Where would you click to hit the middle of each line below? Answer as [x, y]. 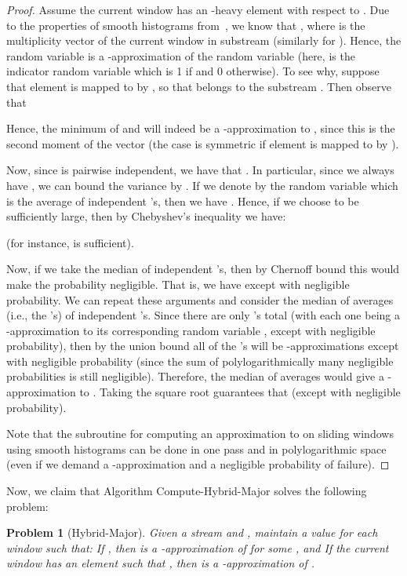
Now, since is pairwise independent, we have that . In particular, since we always [200, 170]
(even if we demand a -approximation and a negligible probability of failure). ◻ [198, 464]
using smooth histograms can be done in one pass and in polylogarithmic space [196, 448]
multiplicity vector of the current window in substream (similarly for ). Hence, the [204, 40]
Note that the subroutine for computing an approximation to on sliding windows [200, 434]
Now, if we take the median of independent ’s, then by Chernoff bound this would [203, 269]
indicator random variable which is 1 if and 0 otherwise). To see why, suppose [193, 71]
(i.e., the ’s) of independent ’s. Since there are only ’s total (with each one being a [203, 315]
